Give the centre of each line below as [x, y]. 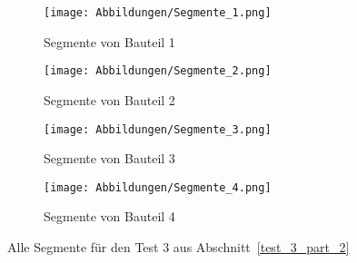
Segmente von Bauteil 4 [109, 216]
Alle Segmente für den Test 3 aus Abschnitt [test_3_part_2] [178, 247]
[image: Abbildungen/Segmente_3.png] [158, 129]
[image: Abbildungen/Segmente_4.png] [158, 187]
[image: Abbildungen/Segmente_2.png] [158, 71]
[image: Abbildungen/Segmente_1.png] [158, 13]
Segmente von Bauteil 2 [109, 99]
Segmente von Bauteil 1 [109, 41]
